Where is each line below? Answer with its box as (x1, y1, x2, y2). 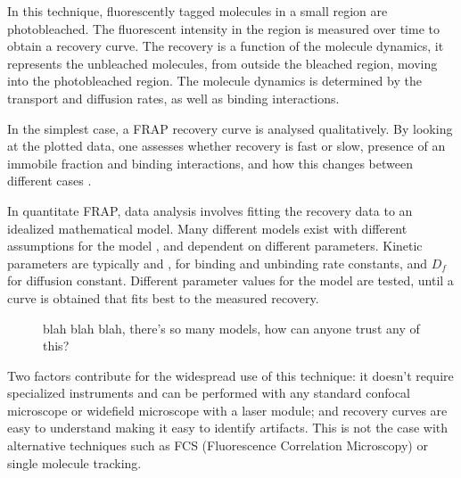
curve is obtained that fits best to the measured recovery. (7, 288, 319, 307)
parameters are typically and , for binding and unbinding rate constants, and (7, 253, 428, 272)
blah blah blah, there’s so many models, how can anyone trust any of (43, 318, 420, 337)
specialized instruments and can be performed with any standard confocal (7, 383, 410, 402)
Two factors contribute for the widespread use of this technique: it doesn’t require (7, 366, 454, 384)
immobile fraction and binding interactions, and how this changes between (7, 153, 413, 172)
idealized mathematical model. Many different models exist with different (7, 218, 407, 237)
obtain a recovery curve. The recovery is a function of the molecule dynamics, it (7, 37, 444, 55)
